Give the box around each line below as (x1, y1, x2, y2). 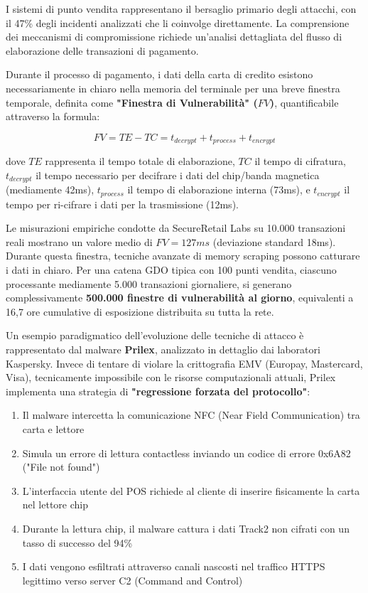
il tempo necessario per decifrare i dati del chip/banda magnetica (36, 167, 320, 182)
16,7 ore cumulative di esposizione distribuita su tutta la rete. (6, 304, 274, 319)
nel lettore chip (22, 497, 89, 512)
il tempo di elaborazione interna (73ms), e (127, 182, 310, 197)
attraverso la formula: (6, 109, 100, 124)
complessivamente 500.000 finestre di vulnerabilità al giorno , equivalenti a (6, 290, 354, 305)
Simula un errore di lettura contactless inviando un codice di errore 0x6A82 (22, 445, 351, 460)
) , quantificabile (269, 95, 339, 109)
